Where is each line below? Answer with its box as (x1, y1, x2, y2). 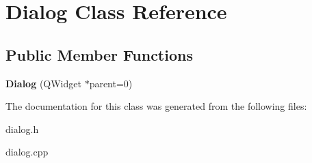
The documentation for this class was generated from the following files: (5, 99, 307, 113)
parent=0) (89, 76, 133, 90)
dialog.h (5, 121, 39, 136)
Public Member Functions (5, 44, 193, 65)
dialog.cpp (5, 145, 49, 159)
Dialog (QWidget (5, 76, 81, 90)
